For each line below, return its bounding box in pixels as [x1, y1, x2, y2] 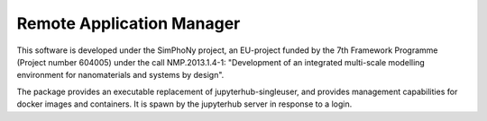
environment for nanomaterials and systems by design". [16, 70, 225, 81]
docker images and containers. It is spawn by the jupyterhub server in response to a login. [16, 99, 353, 109]
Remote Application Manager [16, 13, 241, 33]
